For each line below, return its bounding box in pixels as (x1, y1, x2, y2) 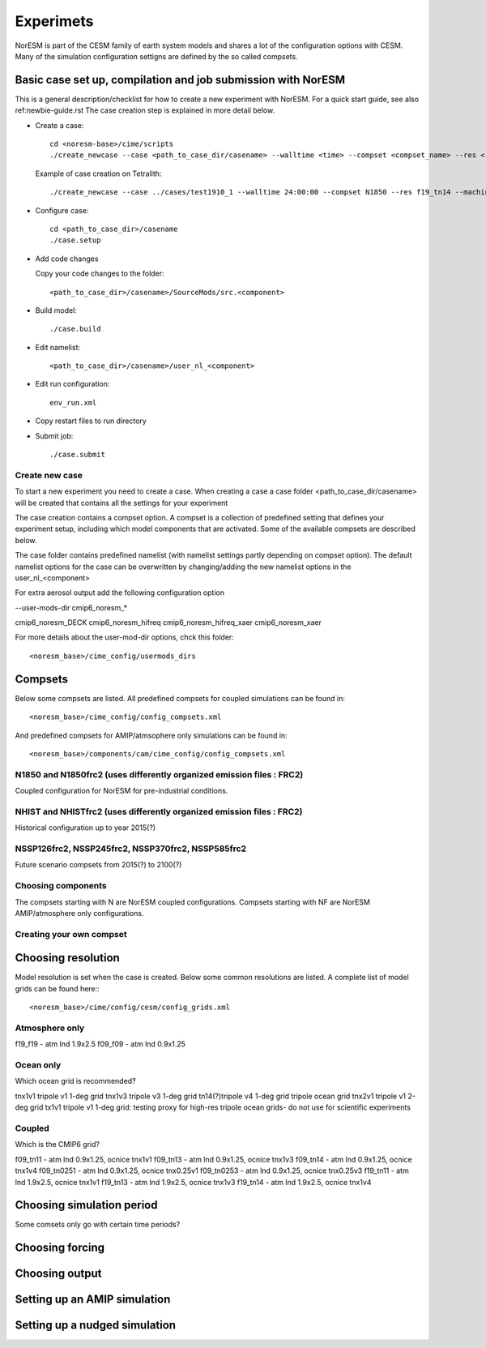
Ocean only (15, 1059, 62, 1071)
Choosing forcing (15, 1241, 105, 1255)
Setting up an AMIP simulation (15, 1293, 171, 1307)
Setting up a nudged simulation (15, 1318, 177, 1333)
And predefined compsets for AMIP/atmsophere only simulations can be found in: (15, 730, 288, 740)
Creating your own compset (15, 928, 127, 939)
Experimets (15, 12, 94, 30)
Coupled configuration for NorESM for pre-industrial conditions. (15, 786, 228, 796)
